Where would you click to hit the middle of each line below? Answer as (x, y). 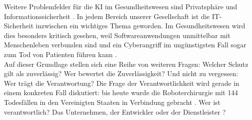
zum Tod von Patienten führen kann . (61, 54)
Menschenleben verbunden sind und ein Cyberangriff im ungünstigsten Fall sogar (125, 45)
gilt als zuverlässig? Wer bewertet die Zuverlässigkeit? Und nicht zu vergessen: (121, 73)
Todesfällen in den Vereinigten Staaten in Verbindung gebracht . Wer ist (112, 102)
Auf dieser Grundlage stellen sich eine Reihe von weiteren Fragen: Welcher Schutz (126, 64)
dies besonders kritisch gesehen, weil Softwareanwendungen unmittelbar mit (117, 35)
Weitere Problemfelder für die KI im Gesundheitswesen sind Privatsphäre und (121, 6)
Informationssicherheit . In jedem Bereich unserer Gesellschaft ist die (107, 16)
